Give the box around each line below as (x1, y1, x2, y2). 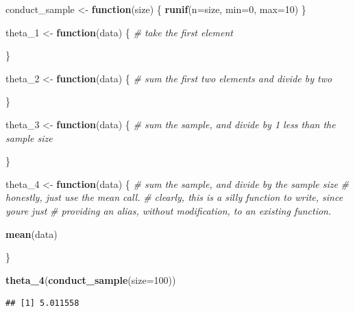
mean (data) (5, 226, 58, 241)
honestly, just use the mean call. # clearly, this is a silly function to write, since (5, 190, 343, 204)
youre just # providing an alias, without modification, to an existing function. (5, 203, 332, 217)
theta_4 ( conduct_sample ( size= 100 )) (5, 272, 176, 287)
